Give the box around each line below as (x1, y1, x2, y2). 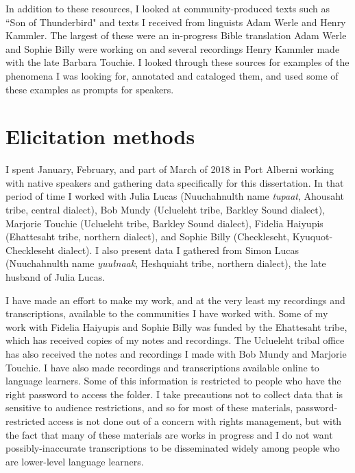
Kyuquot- (292, 229, 333, 244)
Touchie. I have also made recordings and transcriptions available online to (5, 360, 319, 374)
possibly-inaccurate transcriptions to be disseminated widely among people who (5, 441, 340, 455)
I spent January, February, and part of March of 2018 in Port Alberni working (5, 162, 334, 176)
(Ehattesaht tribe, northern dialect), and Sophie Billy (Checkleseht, (5, 229, 290, 244)
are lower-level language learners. (5, 454, 144, 468)
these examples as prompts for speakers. (5, 82, 174, 96)
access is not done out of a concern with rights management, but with (48, 413, 342, 428)
